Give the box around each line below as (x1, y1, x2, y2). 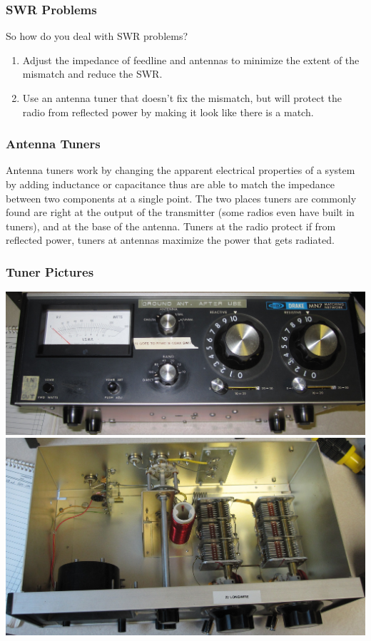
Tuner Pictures (6, 262, 94, 280)
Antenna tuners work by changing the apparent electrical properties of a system (6, 163, 355, 178)
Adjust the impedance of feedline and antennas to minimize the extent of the (22, 52, 360, 67)
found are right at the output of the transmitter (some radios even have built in (6, 205, 355, 220)
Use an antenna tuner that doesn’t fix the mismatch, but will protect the (22, 91, 342, 105)
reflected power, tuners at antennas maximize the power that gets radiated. (6, 232, 335, 247)
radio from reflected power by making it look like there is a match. (22, 104, 314, 119)
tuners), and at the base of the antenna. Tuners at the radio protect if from (6, 218, 336, 233)
